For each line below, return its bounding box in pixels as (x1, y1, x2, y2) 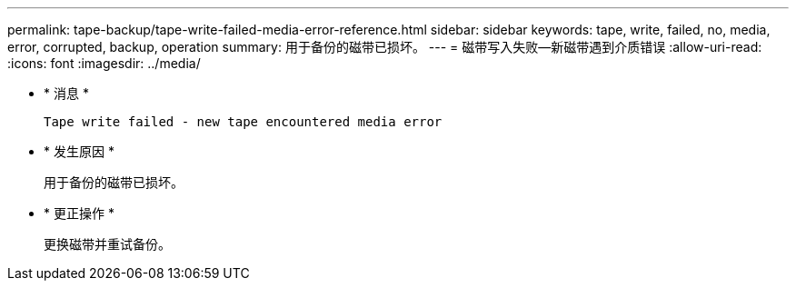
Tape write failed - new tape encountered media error (44, 114, 443, 129)
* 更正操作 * (44, 205, 114, 221)
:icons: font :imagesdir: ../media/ (7, 55, 201, 71)
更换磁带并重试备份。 (44, 236, 171, 252)
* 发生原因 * (44, 144, 114, 159)
